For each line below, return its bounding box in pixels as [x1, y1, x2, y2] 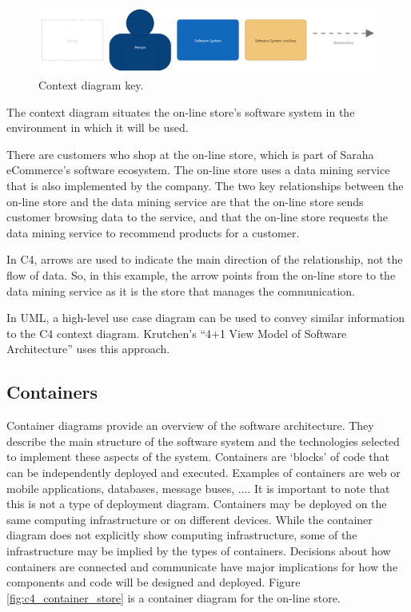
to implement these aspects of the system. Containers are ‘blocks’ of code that [6, 448, 389, 465]
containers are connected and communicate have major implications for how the [6, 558, 398, 574]
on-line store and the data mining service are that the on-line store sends [6, 193, 364, 209]
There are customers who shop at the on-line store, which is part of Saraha [6, 145, 374, 162]
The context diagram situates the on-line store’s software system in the [6, 103, 355, 120]
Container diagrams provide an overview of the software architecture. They [6, 417, 374, 434]
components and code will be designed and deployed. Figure [6, 574, 301, 590]
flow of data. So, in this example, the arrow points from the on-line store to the [6, 267, 396, 283]
